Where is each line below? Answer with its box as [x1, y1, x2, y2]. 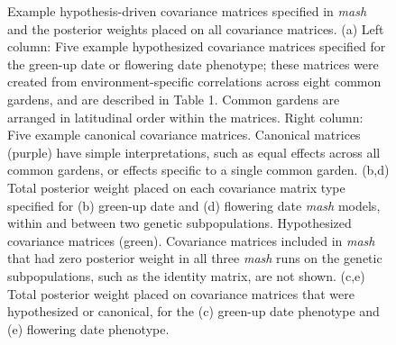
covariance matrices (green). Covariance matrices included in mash [7, 231, 375, 250]
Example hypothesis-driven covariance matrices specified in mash [7, 2, 367, 20]
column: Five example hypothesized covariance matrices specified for [7, 37, 386, 56]
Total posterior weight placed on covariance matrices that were [7, 284, 355, 303]
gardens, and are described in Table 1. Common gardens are [7, 89, 340, 108]
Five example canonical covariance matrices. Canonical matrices [7, 125, 361, 144]
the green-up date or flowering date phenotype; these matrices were [7, 54, 379, 73]
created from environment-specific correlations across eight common [7, 72, 382, 91]
